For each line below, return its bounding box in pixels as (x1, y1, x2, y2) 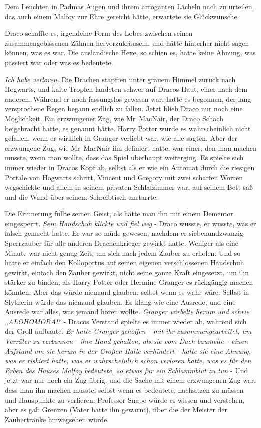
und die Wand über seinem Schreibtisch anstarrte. (5, 191, 158, 202)
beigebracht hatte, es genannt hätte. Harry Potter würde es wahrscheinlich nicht (5, 123, 251, 133)
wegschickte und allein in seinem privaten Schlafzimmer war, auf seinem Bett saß (5, 182, 253, 192)
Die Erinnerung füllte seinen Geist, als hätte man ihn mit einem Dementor (5, 208, 233, 219)
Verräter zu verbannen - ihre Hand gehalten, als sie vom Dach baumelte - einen (5, 336, 248, 346)
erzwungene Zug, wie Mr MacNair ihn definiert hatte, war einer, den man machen (5, 142, 257, 153)
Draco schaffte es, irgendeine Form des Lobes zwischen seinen (5, 28, 193, 38)
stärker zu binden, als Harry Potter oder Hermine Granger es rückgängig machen (5, 277, 253, 287)
